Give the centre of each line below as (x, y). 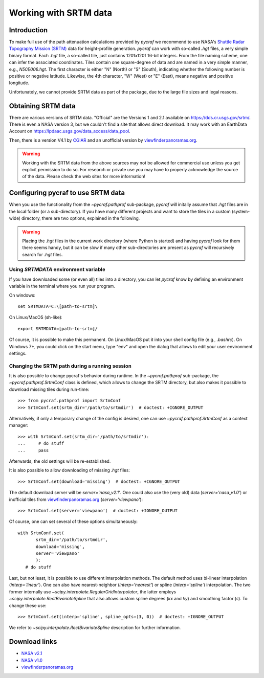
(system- (241, 211)
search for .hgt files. (43, 254)
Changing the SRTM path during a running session (70, 366)
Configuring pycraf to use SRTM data (67, 193)
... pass (33, 450)
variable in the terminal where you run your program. (62, 286)
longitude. (19, 83)
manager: (19, 425)
